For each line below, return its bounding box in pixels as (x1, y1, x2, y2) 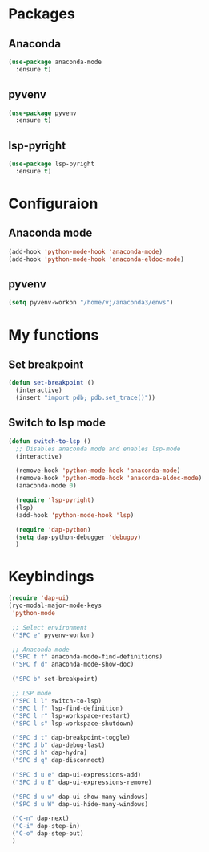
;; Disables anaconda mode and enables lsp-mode (15, 445, 181, 453)
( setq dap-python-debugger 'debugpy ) (15, 533, 142, 541)
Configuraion (8, 194, 98, 213)
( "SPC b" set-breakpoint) (11, 675, 98, 683)
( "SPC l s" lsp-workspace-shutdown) (11, 720, 135, 728)
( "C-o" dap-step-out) (11, 830, 84, 838)
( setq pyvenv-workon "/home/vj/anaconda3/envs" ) (8, 299, 174, 307)
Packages (8, 5, 76, 23)
